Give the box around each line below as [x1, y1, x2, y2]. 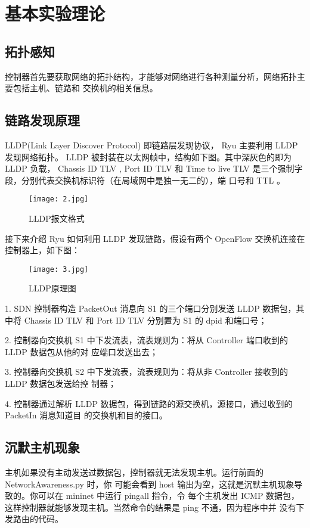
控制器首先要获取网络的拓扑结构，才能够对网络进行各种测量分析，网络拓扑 [5, 70, 297, 82]
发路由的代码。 [5, 513, 63, 525]
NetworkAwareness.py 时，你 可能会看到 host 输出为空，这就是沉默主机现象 [5, 477, 294, 490]
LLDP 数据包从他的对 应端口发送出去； [5, 345, 159, 358]
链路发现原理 [5, 111, 80, 129]
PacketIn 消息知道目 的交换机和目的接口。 [5, 409, 168, 421]
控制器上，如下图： [5, 244, 80, 256]
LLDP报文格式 [29, 212, 85, 224]
